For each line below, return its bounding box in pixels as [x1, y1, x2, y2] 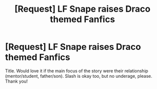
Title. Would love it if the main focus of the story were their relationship [5, 67, 149, 74]
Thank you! [5, 78, 28, 84]
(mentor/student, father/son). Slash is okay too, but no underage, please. [5, 73, 153, 79]
